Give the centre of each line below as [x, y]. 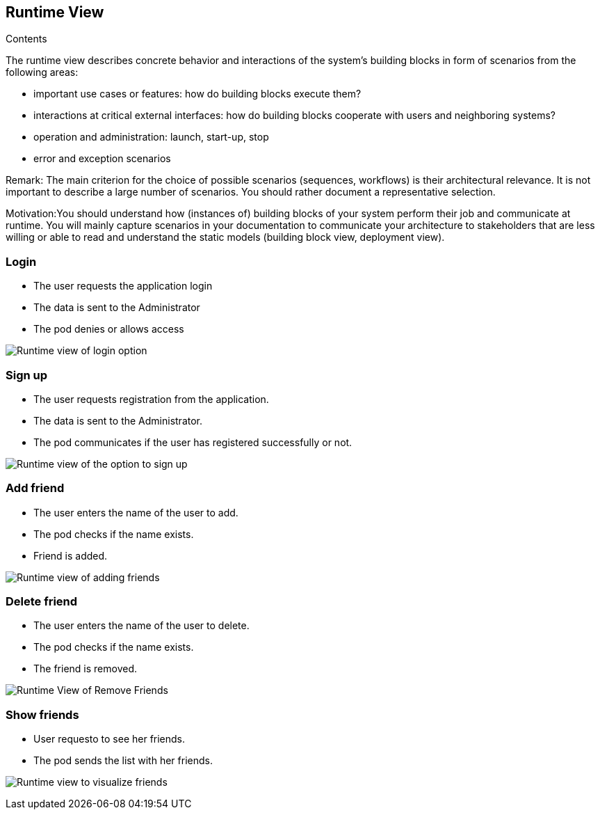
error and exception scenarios [102, 159]
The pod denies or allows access [109, 329]
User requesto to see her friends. [110, 739]
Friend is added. [71, 555]
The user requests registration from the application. [151, 399]
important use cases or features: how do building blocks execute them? [197, 94]
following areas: [42, 72]
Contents [26, 39]
